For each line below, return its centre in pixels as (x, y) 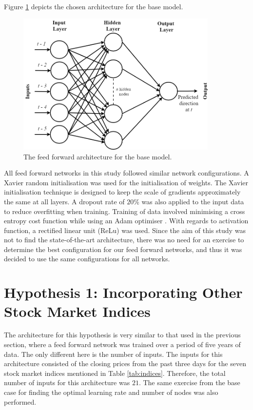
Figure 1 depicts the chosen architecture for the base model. (94, 6)
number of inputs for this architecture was (67, 382)
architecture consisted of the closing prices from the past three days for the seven (125, 363)
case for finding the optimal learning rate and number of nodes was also (111, 392)
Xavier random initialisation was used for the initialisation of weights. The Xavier (126, 182)
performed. (20, 401)
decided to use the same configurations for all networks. (87, 259)
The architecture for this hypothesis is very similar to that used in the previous (122, 335)
